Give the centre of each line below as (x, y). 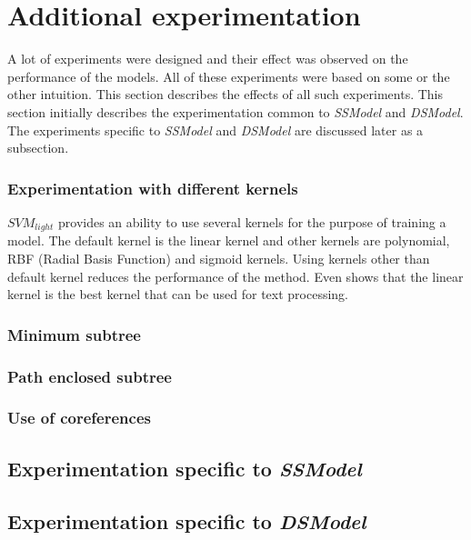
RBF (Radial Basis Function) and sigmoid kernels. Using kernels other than (219, 258)
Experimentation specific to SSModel (185, 468)
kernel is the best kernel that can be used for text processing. (178, 294)
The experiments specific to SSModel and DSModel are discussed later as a (215, 130)
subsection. (38, 148)
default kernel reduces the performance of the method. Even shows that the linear (235, 276)
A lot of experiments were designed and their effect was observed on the (208, 59)
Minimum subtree (74, 334)
